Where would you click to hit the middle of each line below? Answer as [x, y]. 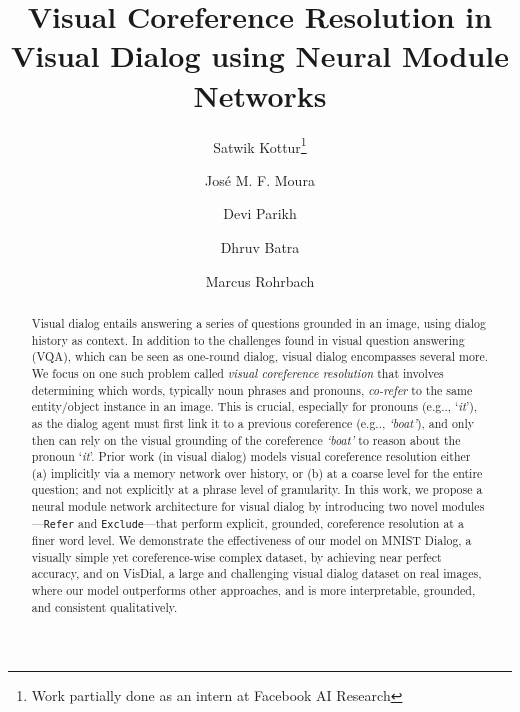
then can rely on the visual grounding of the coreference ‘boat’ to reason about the [246, 439]
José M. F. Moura [260, 179]
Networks [260, 94]
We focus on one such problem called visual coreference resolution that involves [237, 372]
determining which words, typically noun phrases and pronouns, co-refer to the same [252, 389]
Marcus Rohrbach [260, 280]
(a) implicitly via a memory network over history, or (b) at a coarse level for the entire [257, 472]
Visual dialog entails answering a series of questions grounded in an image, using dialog [258, 322]
